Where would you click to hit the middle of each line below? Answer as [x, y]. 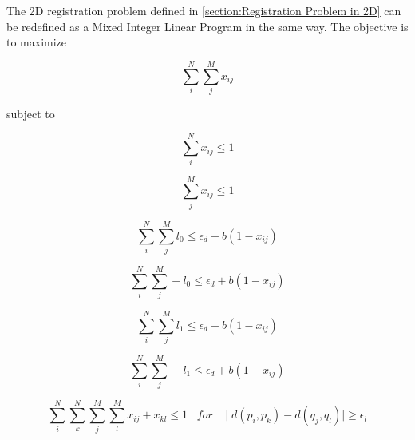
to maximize [37, 42]
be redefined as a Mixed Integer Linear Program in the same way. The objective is [207, 26]
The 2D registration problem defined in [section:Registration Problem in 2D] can [204, 10]
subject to [31, 113]
